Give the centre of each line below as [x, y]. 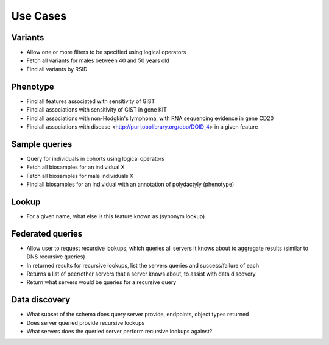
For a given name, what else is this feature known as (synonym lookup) [116, 216]
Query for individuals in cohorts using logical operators [95, 158]
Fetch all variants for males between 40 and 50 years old [98, 60]
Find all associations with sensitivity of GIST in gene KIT [97, 110]
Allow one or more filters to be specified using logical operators [106, 52]
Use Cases [39, 16]
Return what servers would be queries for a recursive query [101, 282]
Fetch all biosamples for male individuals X [80, 176]
